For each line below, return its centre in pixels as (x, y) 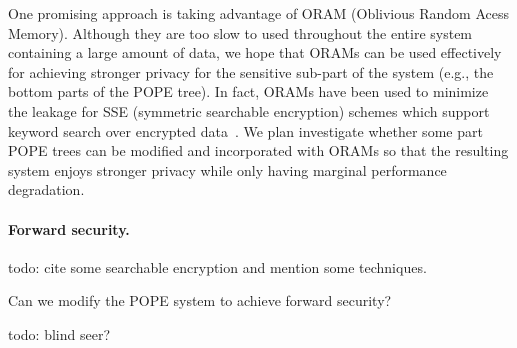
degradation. (46, 189)
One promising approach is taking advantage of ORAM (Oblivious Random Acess (258, 13)
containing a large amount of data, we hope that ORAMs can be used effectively (255, 52)
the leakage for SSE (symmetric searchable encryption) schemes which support (249, 110)
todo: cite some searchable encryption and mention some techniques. (217, 266)
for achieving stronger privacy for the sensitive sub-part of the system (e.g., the (251, 71)
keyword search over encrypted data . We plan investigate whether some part (245, 130)
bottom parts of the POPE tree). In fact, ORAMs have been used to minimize (248, 91)
